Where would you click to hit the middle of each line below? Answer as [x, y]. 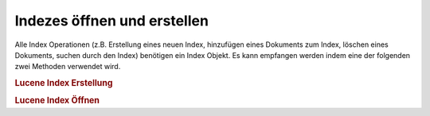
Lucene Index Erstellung [64, 83]
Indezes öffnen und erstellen [111, 21]
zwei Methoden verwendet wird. [68, 67]
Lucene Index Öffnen [57, 101]
